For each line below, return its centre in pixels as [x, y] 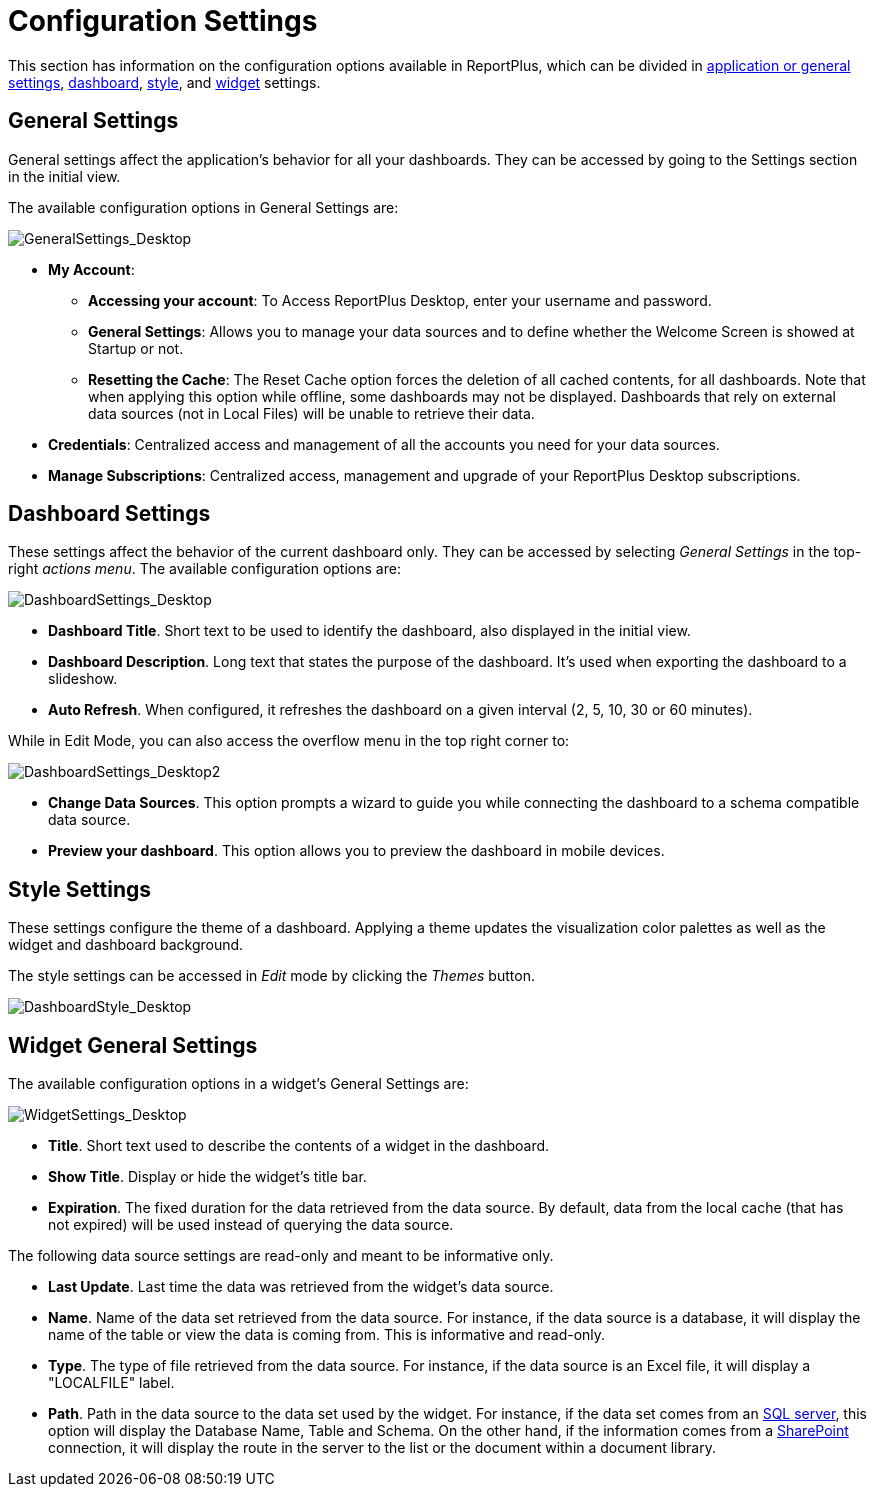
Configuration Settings [163, 21]
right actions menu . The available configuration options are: [204, 569]
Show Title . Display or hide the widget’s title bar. [207, 1177]
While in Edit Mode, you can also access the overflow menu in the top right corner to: [289, 741]
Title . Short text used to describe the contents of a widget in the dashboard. [299, 1146]
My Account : [91, 269]
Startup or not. [136, 348]
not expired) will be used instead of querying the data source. [251, 1225]
